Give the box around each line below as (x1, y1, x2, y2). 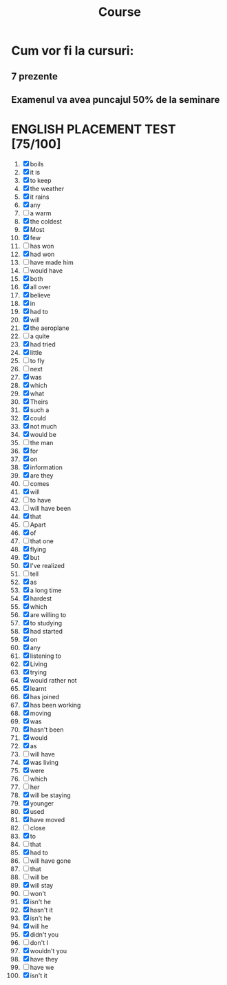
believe (30, 291, 51, 299)
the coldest (30, 217, 63, 225)
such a (30, 405, 50, 414)
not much (30, 422, 57, 430)
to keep (30, 176, 52, 184)
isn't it (30, 971, 47, 979)
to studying (30, 618, 63, 627)
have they (30, 955, 58, 963)
